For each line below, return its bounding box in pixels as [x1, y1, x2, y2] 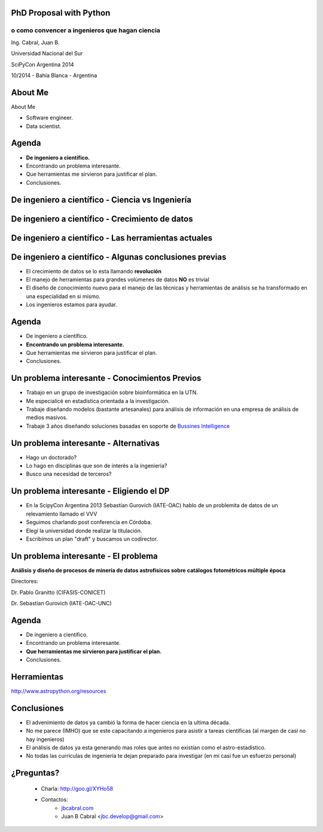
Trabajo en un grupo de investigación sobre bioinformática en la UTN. [26, 389, 199, 396]
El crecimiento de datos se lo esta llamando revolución [26, 267, 161, 275]
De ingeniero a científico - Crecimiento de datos [11, 214, 193, 224]
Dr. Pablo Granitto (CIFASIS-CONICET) [11, 589, 106, 596]
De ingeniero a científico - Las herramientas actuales [11, 233, 212, 243]
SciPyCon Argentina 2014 [11, 60, 74, 68]
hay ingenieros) [26, 736, 65, 743]
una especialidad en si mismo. [26, 292, 101, 300]
